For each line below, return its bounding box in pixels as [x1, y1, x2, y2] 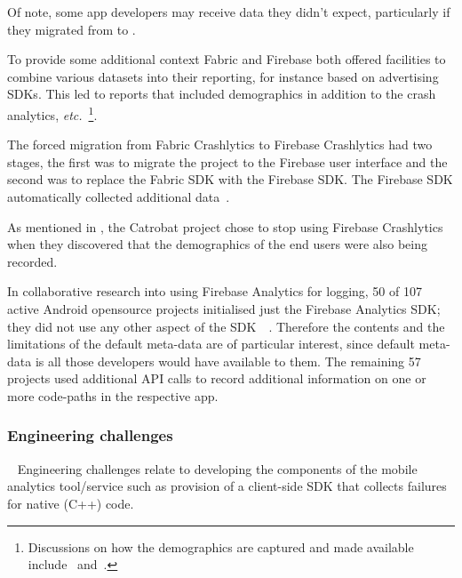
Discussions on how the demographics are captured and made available [28, 537, 414, 556]
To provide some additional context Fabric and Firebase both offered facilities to [7, 50, 446, 68]
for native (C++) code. [7, 494, 134, 512]
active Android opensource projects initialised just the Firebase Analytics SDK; [7, 299, 441, 317]
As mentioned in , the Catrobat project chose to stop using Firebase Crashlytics [7, 217, 443, 236]
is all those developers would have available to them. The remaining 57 [35, 351, 421, 370]
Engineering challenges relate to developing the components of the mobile [17, 459, 418, 478]
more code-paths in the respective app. [7, 386, 219, 405]
